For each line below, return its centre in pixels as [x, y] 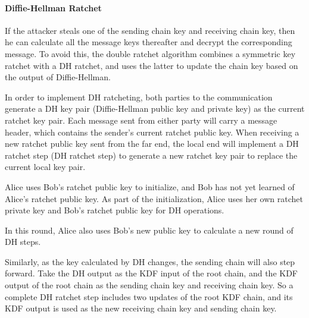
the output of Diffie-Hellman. [58, 77]
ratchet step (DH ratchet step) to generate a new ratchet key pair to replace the [151, 155]
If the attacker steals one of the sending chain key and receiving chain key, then [150, 30]
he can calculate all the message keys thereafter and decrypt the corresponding [149, 42]
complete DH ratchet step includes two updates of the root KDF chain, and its [149, 296]
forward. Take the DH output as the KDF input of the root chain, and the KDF [151, 273]
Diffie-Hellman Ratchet [53, 7]
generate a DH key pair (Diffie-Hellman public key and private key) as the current [155, 108]
